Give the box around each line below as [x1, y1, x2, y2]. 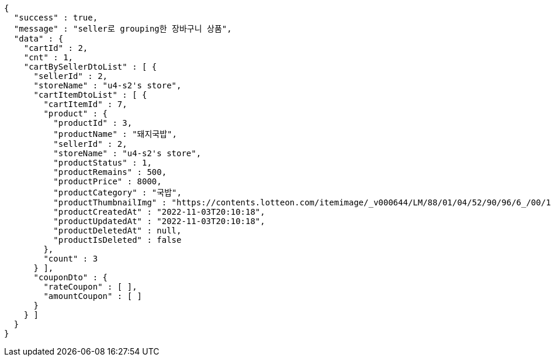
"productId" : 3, [53, 118, 133, 128]
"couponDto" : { [33, 273, 108, 282]
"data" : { [13, 34, 64, 43]
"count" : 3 [43, 254, 98, 263]
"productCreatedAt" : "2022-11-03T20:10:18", [53, 207, 265, 216]
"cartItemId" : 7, [43, 99, 127, 109]
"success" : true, [13, 13, 98, 22]
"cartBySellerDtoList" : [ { [23, 62, 157, 71]
